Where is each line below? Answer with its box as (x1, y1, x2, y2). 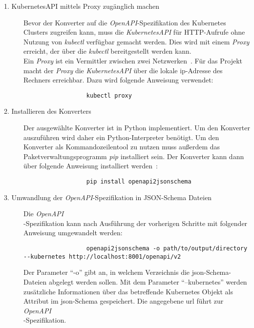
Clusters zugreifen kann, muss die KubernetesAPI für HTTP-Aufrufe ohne (23, 27, 245, 37)
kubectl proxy (86, 92, 132, 99)
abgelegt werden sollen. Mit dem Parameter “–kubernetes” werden (48, 276, 247, 287)
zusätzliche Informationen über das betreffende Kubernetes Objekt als (23, 286, 233, 296)
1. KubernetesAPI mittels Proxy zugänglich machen (4, 1, 159, 11)
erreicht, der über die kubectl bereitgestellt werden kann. (23, 46, 191, 56)
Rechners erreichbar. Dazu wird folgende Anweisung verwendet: (23, 75, 213, 85)
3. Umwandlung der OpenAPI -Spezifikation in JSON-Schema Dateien (4, 192, 212, 202)
